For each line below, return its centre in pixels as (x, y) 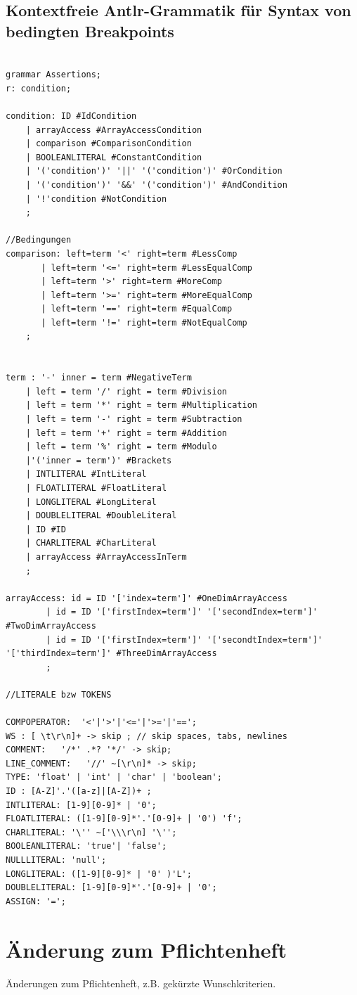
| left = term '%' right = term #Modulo (121, 447)
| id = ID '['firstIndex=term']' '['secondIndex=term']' (182, 612)
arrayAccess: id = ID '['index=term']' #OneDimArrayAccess (147, 598)
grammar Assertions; (54, 75)
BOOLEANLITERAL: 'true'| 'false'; (86, 846)
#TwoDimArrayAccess (51, 625)
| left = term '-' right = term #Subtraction (134, 419)
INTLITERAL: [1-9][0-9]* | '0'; (81, 805)
